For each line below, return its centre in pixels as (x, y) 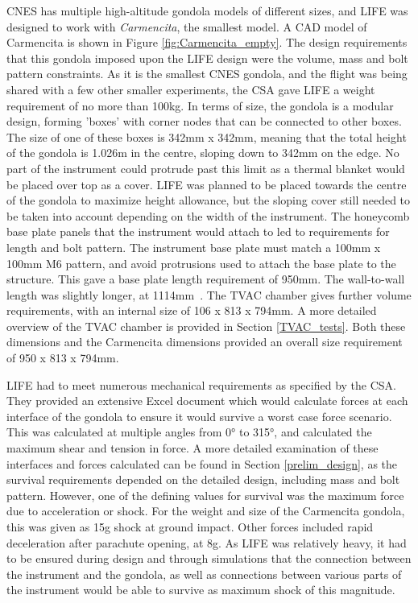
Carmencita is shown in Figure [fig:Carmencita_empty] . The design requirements (207, 42)
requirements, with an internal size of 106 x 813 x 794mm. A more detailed (192, 310)
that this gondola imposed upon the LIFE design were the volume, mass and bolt (207, 58)
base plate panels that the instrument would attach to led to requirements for (198, 231)
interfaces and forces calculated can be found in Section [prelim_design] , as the (202, 463)
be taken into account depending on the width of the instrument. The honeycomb (208, 215)
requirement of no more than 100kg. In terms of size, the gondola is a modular (200, 105)
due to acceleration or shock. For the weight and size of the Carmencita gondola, (206, 511)
